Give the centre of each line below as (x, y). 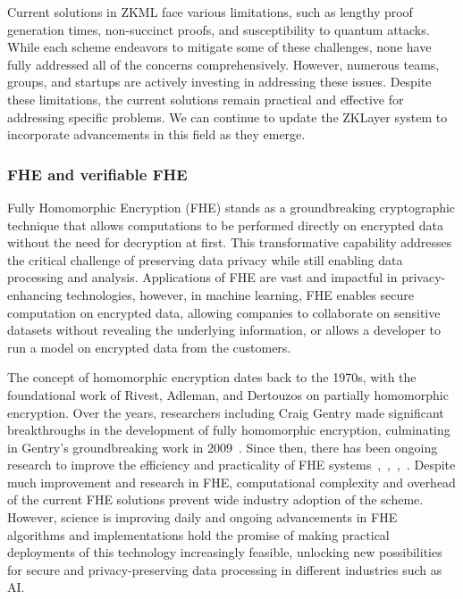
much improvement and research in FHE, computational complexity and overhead (231, 482)
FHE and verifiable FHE (97, 174)
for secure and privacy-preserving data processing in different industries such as (225, 569)
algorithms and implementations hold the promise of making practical (198, 534)
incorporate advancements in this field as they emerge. (156, 134)
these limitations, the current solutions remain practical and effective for (206, 99)
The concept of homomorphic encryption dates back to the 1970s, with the (212, 377)
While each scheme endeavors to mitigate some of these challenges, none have (219, 47)
